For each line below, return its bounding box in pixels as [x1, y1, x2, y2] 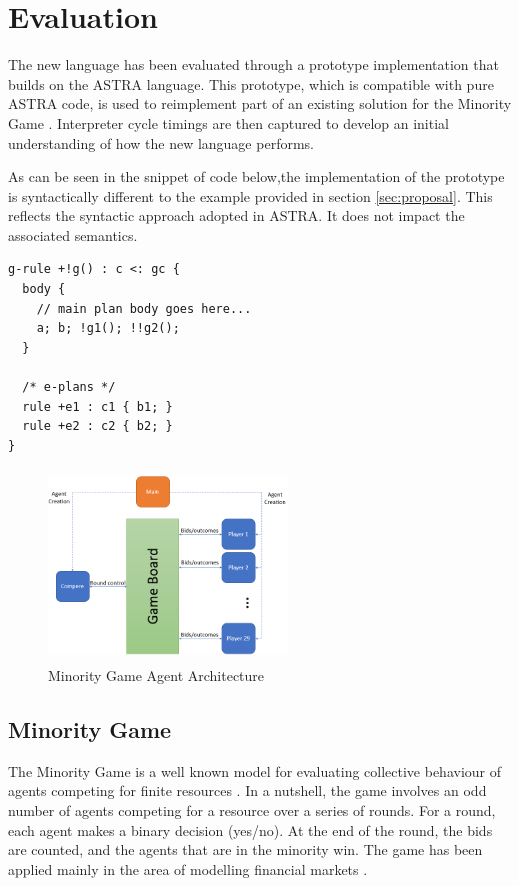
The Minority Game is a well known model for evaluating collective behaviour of [8, 760, 502, 781]
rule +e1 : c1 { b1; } [22, 399, 173, 414]
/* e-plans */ [22, 380, 116, 395]
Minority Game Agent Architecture [48, 665, 265, 685]
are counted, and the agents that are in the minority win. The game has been [8, 839, 483, 860]
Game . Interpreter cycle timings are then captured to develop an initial [8, 112, 449, 133]
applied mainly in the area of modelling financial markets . [8, 858, 368, 879]
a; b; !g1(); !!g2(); [36, 321, 180, 336]
